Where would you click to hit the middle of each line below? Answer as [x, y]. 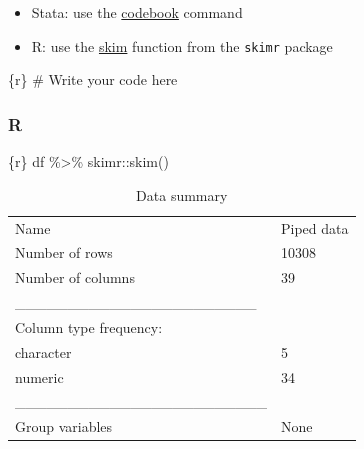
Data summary [182, 194]
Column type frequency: [89, 326]
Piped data [315, 227]
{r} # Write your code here [93, 79]
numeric [39, 376]
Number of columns [75, 277]
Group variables [64, 426]
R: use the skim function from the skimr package [182, 45]
